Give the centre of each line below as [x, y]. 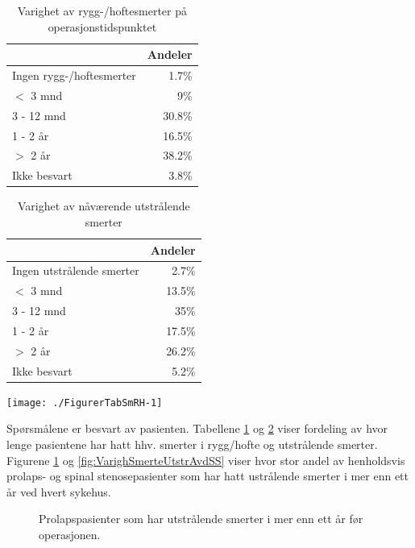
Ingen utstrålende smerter [76, 270]
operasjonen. [70, 534]
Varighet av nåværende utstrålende [104, 206]
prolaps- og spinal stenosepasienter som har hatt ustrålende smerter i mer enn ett [208, 476]
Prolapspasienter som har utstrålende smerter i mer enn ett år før [201, 519]
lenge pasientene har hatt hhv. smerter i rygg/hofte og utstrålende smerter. [192, 444]
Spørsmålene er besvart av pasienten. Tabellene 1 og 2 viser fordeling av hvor [197, 428]
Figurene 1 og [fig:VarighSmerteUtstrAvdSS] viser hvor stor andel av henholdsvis [206, 460]
